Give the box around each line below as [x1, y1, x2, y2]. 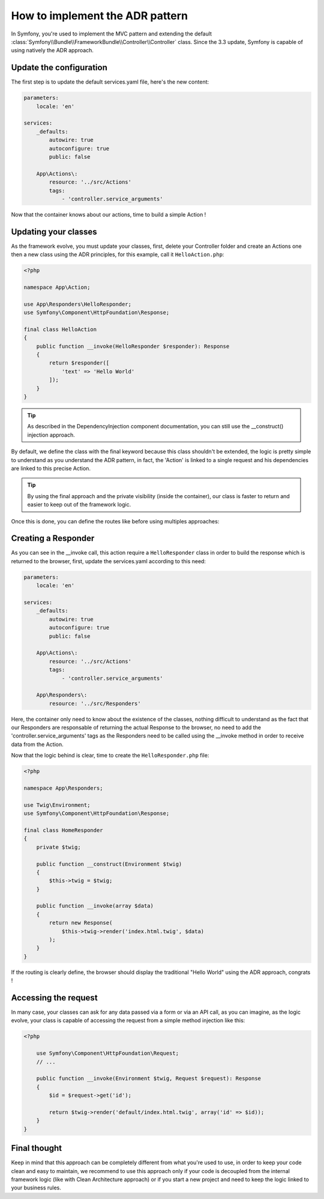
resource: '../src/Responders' [49, 700, 141, 707]
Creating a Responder [11, 533, 95, 544]
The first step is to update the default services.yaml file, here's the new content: [11, 78, 209, 85]
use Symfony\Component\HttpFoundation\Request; [36, 1050, 179, 1057]
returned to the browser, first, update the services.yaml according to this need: [11, 557, 206, 565]
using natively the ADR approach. [11, 47, 94, 54]
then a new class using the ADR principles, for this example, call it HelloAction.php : [11, 251, 224, 258]
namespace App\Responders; [23, 784, 103, 791]
